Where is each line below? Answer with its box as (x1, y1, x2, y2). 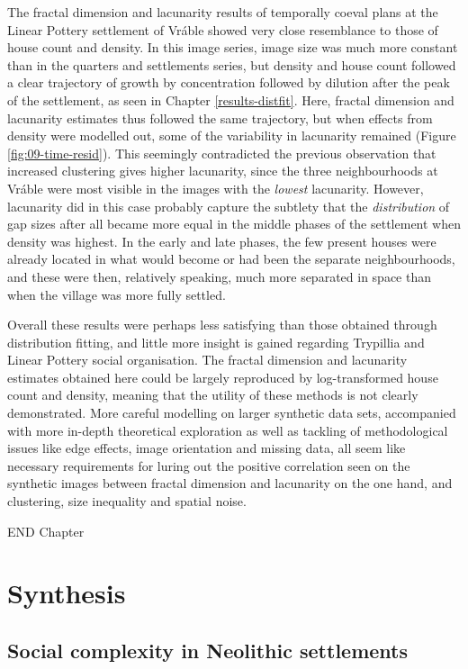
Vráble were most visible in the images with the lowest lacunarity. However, (7, 178, 424, 197)
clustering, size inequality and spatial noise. (7, 492, 247, 511)
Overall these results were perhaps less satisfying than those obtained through (7, 315, 437, 334)
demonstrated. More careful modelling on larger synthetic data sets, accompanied (7, 403, 456, 422)
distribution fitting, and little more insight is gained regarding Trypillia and (7, 332, 425, 351)
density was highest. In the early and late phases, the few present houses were (7, 231, 436, 250)
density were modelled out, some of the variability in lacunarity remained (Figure (7, 126, 456, 145)
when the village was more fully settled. (7, 285, 226, 303)
